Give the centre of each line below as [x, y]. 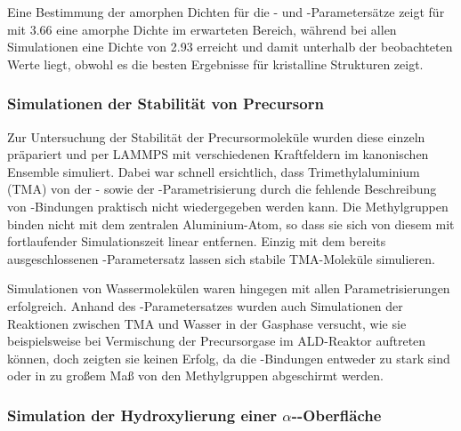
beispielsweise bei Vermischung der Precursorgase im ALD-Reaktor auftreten [217, 341]
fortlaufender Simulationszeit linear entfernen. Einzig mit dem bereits [197, 241]
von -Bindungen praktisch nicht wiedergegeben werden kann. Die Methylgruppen [228, 206]
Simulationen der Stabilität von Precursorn [166, 104]
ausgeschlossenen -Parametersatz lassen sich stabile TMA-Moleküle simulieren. [221, 258]
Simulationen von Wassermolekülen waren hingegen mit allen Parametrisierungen [229, 288]
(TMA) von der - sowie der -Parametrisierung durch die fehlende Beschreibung [222, 189]
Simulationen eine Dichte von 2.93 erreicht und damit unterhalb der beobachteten [230, 47]
